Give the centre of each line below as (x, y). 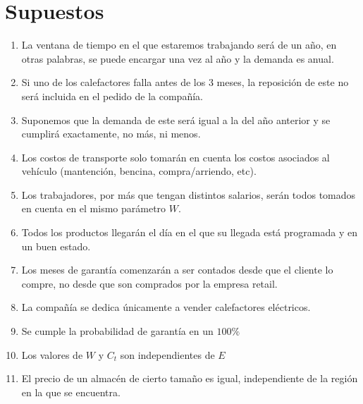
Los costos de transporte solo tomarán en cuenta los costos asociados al (176, 157)
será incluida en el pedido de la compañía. (112, 96)
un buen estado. (56, 246)
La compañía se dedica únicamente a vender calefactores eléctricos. (166, 307)
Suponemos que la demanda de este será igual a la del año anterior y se (176, 120)
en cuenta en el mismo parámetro (94, 208)
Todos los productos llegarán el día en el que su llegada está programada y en (189, 232)
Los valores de (52, 354)
